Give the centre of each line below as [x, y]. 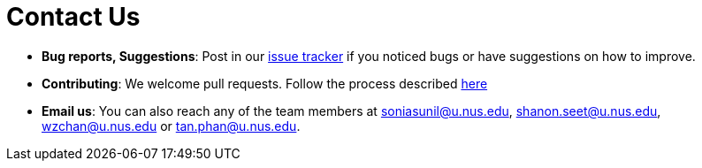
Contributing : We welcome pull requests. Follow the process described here [265, 83]
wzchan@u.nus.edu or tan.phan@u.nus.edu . [171, 126]
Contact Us [73, 17]
